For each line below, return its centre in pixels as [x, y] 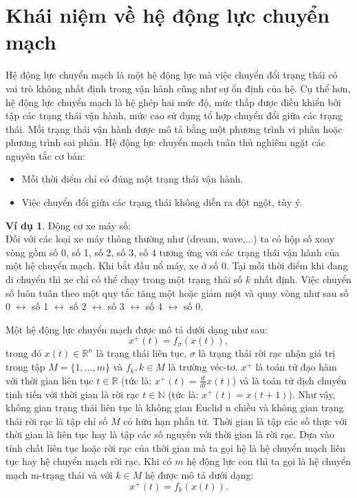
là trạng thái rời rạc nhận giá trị [267, 353]
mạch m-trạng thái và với [59, 475]
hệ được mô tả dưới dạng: [199, 475]
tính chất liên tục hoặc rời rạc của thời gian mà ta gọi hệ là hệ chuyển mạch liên [175, 447]
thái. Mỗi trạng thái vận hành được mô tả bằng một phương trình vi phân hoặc [174, 128]
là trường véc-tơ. [203, 367]
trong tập [25, 367]
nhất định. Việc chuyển [302, 279]
